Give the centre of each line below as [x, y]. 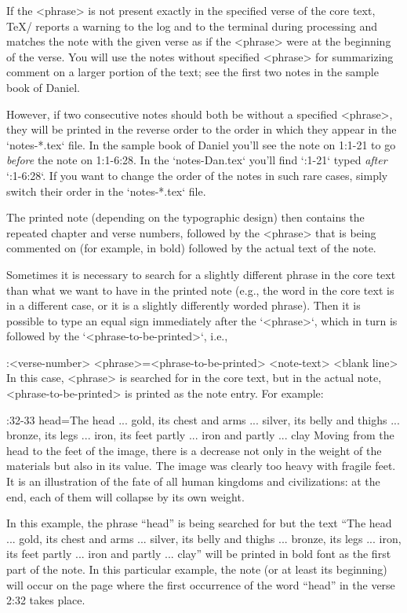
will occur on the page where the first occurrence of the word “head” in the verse [201, 584]
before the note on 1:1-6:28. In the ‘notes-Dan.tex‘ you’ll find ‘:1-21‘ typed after [197, 160]
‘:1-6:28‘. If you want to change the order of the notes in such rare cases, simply [197, 175]
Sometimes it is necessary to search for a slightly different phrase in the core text [201, 274]
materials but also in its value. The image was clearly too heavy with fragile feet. [201, 466]
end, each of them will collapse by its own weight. [125, 496]
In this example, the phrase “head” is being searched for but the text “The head [199, 523]
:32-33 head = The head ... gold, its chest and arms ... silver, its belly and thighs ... [203, 419]
